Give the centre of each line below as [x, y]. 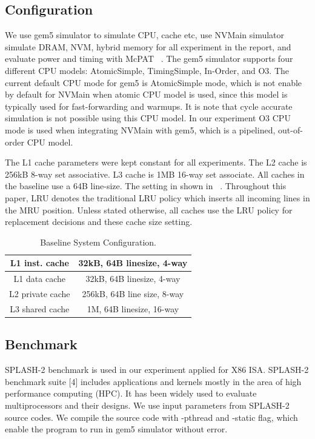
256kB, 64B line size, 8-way [133, 293]
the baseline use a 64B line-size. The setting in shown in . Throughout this [146, 186]
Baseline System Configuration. [98, 242]
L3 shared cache [40, 308]
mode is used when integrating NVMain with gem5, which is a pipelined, [140, 129]
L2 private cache [40, 293]
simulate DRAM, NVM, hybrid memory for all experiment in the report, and [148, 46]
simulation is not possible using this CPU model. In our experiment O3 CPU [148, 118]
